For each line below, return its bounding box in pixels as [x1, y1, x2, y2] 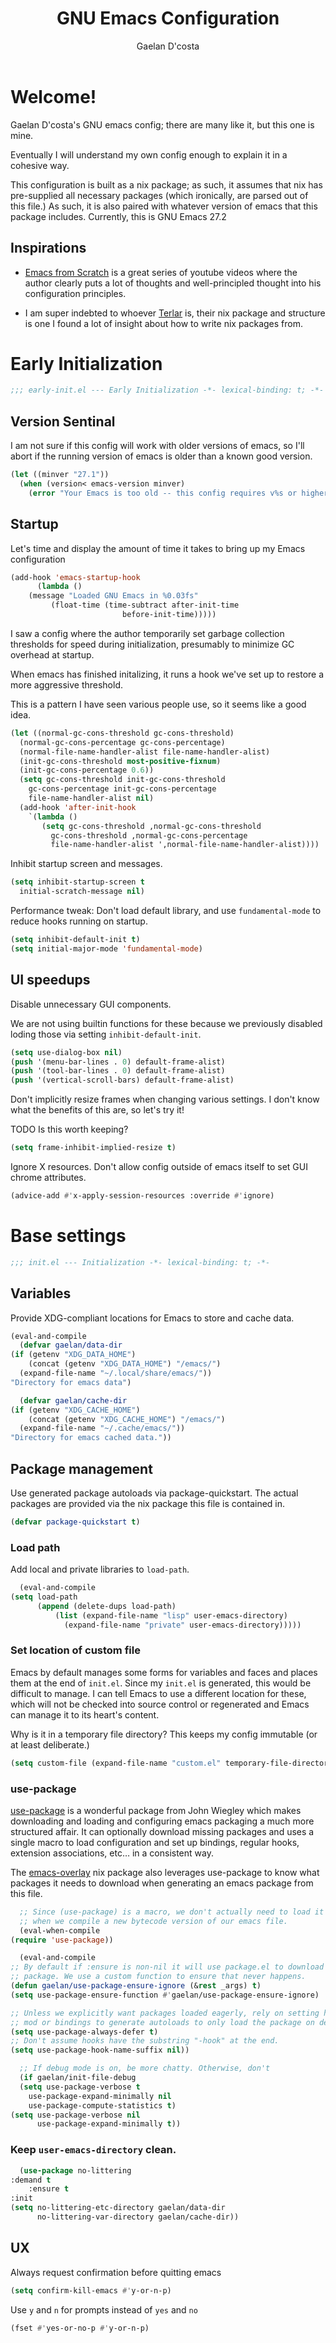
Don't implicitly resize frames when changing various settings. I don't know [10, 1093, 320, 1106]
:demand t [10, 2175, 52, 2185]
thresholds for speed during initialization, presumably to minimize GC [10, 638, 295, 650]
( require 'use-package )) [10, 1935, 114, 1945]
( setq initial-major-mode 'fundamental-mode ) [10, 943, 203, 954]
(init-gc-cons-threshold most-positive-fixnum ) [19, 756, 222, 766]
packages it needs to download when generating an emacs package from [10, 1877, 314, 1889]
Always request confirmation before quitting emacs [10, 2266, 222, 2278]
